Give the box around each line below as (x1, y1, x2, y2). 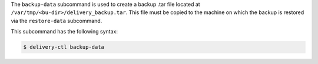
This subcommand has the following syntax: (11, 28, 118, 35)
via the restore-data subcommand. (11, 17, 102, 24)
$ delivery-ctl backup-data (23, 44, 104, 50)
